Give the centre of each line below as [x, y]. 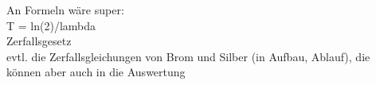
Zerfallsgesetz [39, 41]
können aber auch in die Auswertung [96, 72]
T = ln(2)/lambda [51, 25]
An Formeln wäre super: [65, 10]
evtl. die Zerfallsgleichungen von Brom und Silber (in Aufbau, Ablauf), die [188, 56]
